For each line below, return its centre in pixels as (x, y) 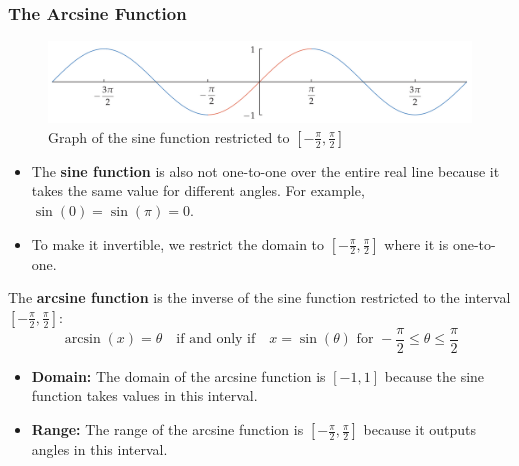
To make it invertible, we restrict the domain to (178, 243)
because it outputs (420, 429)
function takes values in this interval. (144, 395)
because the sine (434, 375)
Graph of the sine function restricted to (169, 136)
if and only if (216, 339)
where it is (416, 243)
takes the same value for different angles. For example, (198, 190)
